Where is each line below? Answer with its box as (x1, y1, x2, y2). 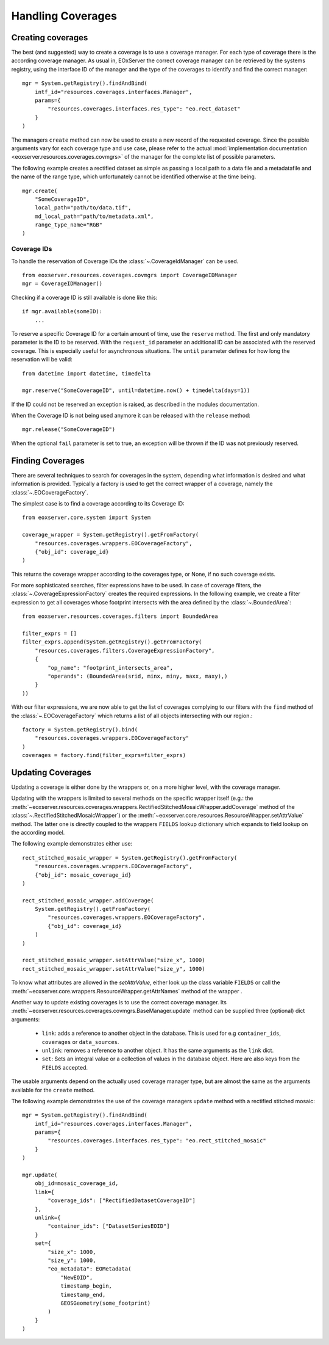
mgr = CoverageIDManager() (22, 280, 103, 287)
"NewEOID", (60, 1274, 93, 1281)
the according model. (11, 828, 65, 836)
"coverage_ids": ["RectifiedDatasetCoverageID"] (48, 1197, 196, 1204)
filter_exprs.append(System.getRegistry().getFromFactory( (22, 639, 202, 645)
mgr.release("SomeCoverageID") (22, 426, 116, 433)
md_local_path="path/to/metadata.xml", (34, 212, 154, 220)
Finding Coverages (11, 455, 85, 466)
